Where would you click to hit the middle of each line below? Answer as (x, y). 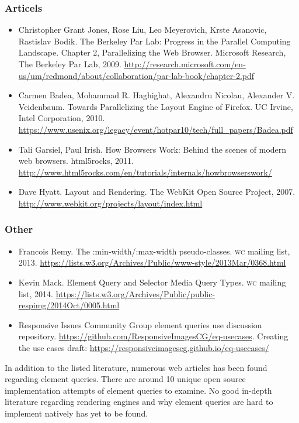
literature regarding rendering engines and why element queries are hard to (139, 402)
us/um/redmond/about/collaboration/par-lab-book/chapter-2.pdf (136, 75)
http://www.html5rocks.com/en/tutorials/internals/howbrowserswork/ (145, 172)
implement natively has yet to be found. (77, 413)
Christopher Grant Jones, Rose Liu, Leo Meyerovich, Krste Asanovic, (142, 30)
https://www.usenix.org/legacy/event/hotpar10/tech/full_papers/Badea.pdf (156, 129)
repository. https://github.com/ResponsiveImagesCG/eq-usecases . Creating (153, 336)
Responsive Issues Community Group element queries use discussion (140, 324)
